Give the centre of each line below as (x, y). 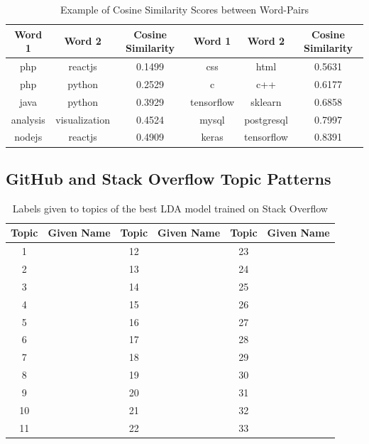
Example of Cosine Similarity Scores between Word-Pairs (184, 9)
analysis (28, 119)
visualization (83, 119)
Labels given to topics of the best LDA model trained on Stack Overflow (170, 208)
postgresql (266, 119)
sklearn (266, 101)
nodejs (28, 137)
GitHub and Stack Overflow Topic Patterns (169, 178)
